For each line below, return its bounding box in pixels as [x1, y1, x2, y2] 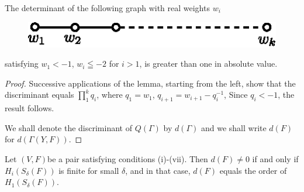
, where [96, 88, 123, 101]
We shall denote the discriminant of [5, 121, 132, 133]
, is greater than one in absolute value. [139, 57, 278, 70]
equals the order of [219, 164, 287, 176]
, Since [224, 88, 248, 101]
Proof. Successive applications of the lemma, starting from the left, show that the [5, 77, 296, 89]
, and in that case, [125, 164, 191, 176]
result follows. [5, 102, 54, 114]
